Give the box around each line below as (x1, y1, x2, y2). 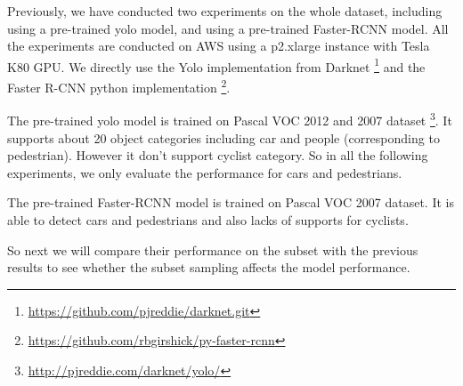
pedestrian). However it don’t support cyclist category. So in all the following (7, 146, 428, 165)
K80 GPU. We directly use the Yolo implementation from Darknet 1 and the (7, 54, 426, 76)
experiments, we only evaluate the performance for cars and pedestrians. (7, 163, 402, 181)
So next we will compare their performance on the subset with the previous (7, 240, 418, 259)
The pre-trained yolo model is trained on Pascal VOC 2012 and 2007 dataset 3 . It (7, 109, 452, 129)
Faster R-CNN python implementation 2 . (7, 76, 231, 96)
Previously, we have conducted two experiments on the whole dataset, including (7, 2, 443, 20)
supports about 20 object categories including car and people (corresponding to (7, 128, 440, 147)
